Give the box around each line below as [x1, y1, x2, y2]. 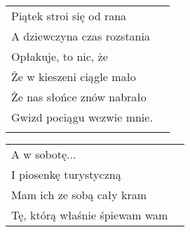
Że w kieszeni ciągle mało [11, 68, 136, 85]
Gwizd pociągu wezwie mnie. [11, 109, 153, 125]
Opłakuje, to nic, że [11, 48, 108, 64]
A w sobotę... [11, 146, 76, 162]
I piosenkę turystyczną [11, 166, 121, 182]
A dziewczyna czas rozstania [11, 28, 150, 44]
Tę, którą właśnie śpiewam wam [11, 207, 168, 223]
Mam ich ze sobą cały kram [11, 187, 147, 203]
